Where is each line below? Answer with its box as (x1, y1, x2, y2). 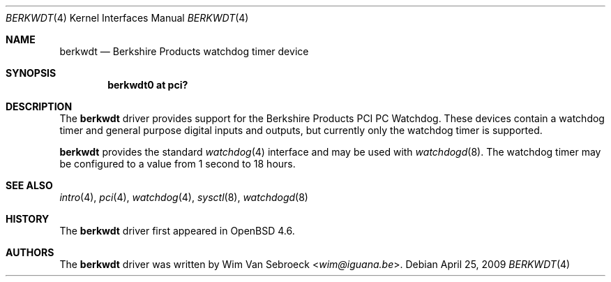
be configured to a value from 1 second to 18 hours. (59, 158, 296, 170)
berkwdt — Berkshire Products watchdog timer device (59, 45, 309, 57)
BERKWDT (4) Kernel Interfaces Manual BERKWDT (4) (6, 12, 249, 24)
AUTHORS (6, 246, 54, 258)
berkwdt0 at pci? (107, 79, 188, 91)
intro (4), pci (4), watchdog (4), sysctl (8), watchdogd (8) (59, 191, 308, 203)
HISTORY (6, 213, 50, 225)
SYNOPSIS (6, 67, 56, 79)
